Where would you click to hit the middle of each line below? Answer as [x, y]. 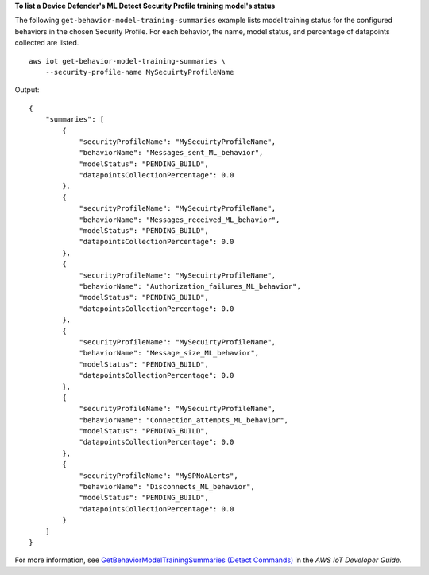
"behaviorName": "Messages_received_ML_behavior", [180, 220]
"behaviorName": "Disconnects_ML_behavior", [167, 487]
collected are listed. [47, 43]
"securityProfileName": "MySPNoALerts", [158, 476]
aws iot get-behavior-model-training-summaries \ [128, 61]
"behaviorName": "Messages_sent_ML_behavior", [171, 153]
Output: [27, 90]
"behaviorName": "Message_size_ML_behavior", [169, 353]
